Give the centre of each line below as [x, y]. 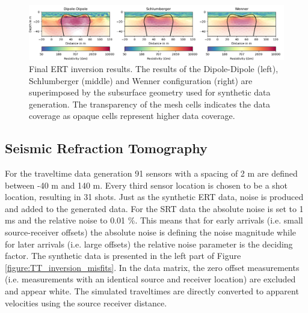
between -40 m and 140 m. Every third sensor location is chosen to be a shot [146, 185]
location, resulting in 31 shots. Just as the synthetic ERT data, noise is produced [154, 197]
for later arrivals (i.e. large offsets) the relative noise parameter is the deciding [149, 244]
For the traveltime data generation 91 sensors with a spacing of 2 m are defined [151, 173]
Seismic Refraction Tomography [106, 148]
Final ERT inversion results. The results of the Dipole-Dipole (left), [154, 68]
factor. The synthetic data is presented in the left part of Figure [123, 256]
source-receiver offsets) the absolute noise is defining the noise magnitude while [150, 232]
